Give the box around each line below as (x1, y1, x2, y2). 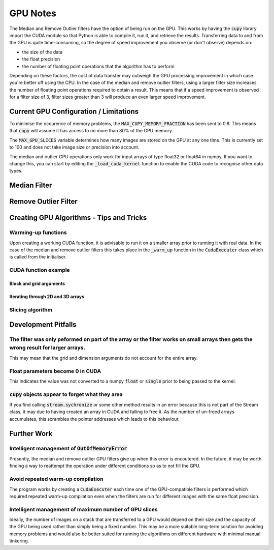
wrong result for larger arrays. (9, 344, 86, 351)
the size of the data (22, 49, 63, 55)
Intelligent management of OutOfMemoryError (9, 445, 127, 452)
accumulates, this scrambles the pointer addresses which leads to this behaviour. (9, 416, 180, 422)
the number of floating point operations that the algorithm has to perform (22, 63, 175, 69)
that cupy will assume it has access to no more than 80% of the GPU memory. (9, 128, 174, 134)
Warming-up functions (9, 229, 67, 236)
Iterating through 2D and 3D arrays (9, 293, 85, 300)
